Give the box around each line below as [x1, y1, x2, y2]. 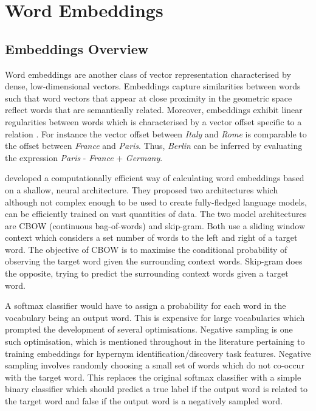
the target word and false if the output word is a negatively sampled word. [5, 395, 283, 407]
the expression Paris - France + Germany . [5, 151, 163, 164]
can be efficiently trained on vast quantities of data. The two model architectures [5, 207, 307, 220]
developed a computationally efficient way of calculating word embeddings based [5, 171, 304, 184]
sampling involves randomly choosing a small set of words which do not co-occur [5, 359, 304, 371]
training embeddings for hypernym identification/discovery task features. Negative [5, 347, 311, 359]
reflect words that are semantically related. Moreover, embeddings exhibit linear [5, 103, 303, 116]
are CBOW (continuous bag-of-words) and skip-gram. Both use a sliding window [5, 219, 306, 232]
